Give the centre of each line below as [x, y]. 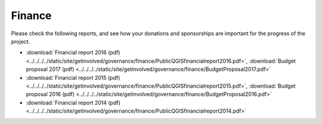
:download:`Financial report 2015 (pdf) [73, 77]
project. [21, 41]
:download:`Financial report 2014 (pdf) [73, 103]
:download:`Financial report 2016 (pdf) [73, 52]
